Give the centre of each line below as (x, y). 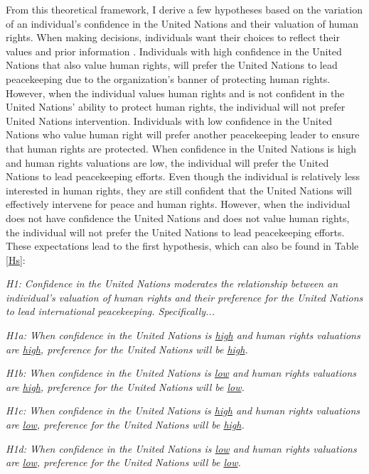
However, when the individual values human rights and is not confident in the (175, 93)
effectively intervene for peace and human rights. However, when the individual (178, 204)
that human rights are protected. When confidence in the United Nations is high (181, 148)
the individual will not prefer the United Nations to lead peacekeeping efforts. (175, 232)
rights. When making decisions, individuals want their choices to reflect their (173, 37)
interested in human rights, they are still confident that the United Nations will (179, 190)
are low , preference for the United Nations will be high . (125, 425)
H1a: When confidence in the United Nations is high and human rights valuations (183, 335)
